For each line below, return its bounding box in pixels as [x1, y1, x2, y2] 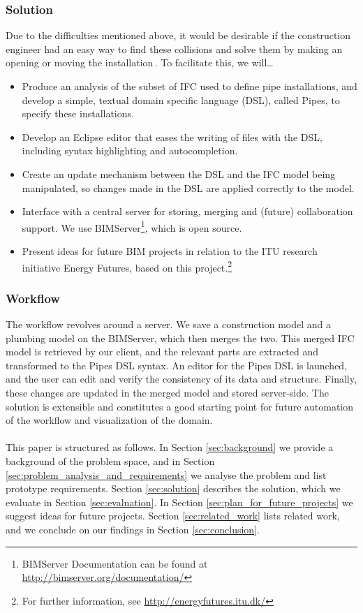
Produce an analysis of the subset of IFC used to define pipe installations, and [22, 79, 357, 93]
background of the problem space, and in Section [6, 454, 215, 468]
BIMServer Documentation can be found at [22, 556, 208, 570]
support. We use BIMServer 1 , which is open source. [22, 218, 242, 235]
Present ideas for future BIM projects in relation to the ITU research [22, 244, 318, 258]
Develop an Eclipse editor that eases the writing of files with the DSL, [22, 129, 323, 144]
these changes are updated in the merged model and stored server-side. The [6, 385, 329, 400]
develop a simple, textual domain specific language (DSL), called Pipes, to [22, 92, 340, 107]
